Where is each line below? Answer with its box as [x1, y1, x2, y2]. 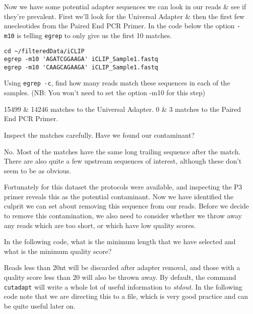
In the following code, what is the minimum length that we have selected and [4, 236, 236, 247]
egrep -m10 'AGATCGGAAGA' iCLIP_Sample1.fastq [4, 56, 158, 63]
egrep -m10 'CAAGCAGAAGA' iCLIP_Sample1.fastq [4, 63, 158, 71]
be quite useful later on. [4, 300, 75, 311]
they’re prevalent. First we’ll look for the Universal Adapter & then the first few [4, 11, 245, 21]
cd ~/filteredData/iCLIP [4, 47, 85, 55]
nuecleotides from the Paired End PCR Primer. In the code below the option [4, 21, 235, 31]
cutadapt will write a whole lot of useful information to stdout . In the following [4, 281, 243, 292]
